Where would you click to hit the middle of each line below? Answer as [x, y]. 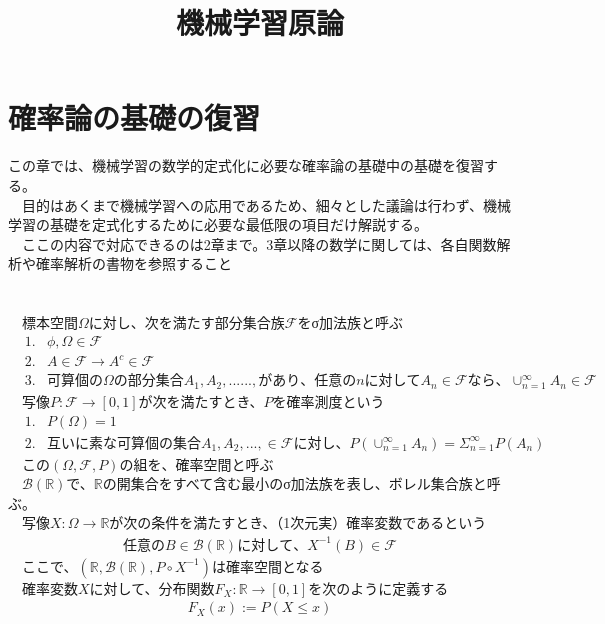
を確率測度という [328, 400]
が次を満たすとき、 [201, 400]
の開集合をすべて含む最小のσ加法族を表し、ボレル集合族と [294, 483]
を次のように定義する [378, 587]
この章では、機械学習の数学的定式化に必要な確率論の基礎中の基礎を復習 [246, 165]
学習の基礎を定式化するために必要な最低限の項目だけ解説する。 [218, 224]
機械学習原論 [259, 22]
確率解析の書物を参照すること [133, 263]
